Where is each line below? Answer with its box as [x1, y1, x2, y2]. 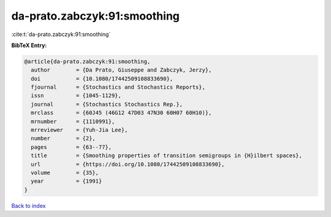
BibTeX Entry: [11, 42, 47, 49]
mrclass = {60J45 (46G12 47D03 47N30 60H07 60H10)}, [31, 109, 212, 116]
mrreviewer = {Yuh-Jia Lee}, [31, 127, 128, 134]
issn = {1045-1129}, [31, 92, 122, 99]
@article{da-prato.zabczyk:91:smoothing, [24, 58, 151, 65]
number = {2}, [31, 135, 96, 142]
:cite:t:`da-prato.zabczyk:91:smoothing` [11, 31, 111, 38]
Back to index [11, 202, 46, 209]
